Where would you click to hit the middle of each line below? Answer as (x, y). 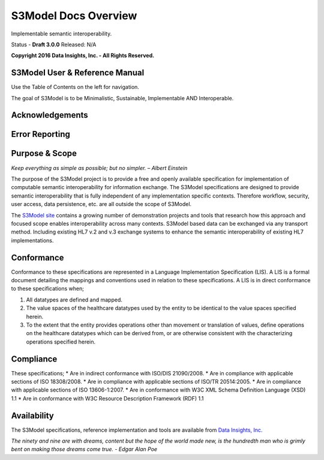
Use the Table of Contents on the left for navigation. (75, 87)
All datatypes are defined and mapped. (74, 300)
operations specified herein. (61, 342)
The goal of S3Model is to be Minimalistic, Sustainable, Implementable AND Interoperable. (122, 98)
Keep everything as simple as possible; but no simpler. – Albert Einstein (99, 168)
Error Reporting (40, 134)
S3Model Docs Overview (74, 16)
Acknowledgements (49, 115)
